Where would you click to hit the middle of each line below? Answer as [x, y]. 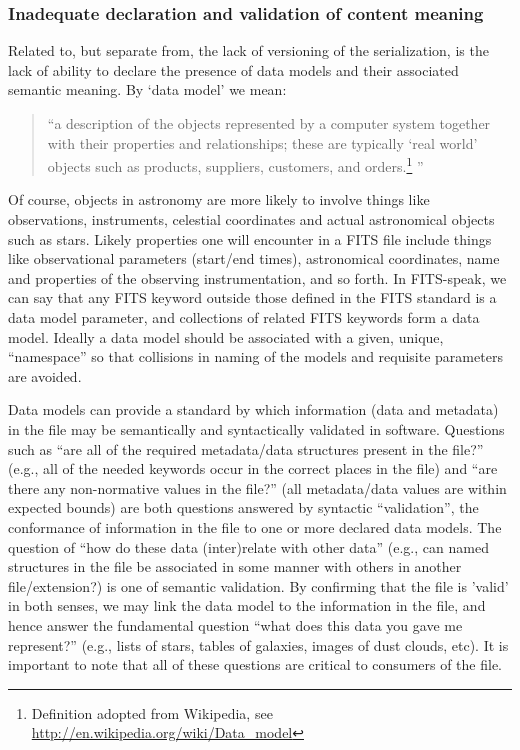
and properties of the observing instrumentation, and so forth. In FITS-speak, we [257, 277]
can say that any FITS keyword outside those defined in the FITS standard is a [252, 297]
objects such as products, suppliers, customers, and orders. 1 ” [235, 164]
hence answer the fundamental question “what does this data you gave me [235, 624]
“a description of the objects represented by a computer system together [269, 123]
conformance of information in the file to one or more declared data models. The [255, 526]
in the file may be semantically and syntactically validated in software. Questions [256, 428]
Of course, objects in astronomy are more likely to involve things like [219, 199]
